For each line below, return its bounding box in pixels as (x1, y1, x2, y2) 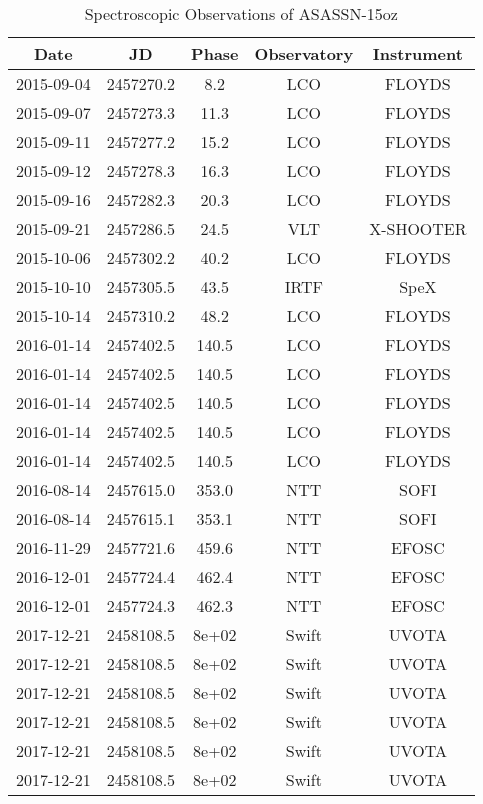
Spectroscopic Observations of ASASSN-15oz (84, 2, 398, 25)
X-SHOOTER (369, 217, 467, 240)
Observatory (254, 42, 354, 65)
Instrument (372, 42, 463, 65)
